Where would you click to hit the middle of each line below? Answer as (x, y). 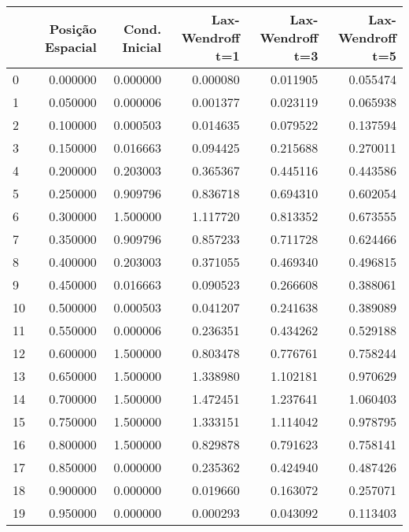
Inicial (142, 46)
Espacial (70, 46)
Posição (73, 28)
